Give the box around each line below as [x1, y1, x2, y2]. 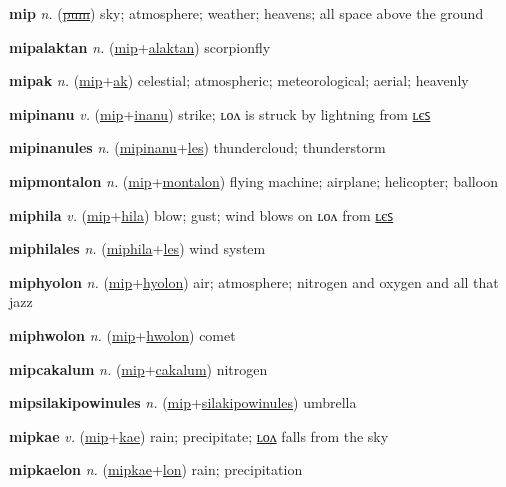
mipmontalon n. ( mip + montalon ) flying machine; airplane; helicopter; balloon [9, 170, 498, 191]
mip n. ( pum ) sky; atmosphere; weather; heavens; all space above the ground [9, 3, 484, 23]
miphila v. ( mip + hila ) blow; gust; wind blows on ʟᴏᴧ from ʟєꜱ [9, 204, 394, 225]
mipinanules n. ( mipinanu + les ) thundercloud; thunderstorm [9, 137, 386, 158]
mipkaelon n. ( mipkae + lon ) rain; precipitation [9, 459, 303, 480]
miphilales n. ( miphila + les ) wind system [9, 238, 266, 259]
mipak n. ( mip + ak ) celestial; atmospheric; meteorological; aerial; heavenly [9, 70, 469, 91]
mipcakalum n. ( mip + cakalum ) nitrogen [9, 358, 268, 379]
